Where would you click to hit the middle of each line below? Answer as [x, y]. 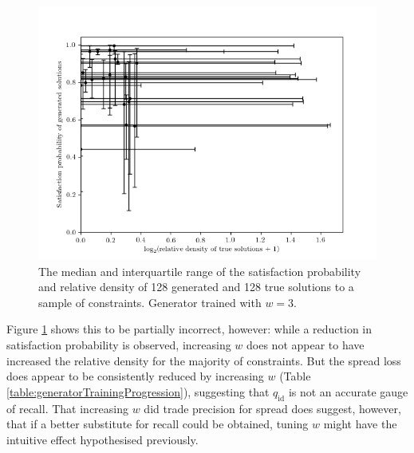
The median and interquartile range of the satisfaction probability [200, 271]
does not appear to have [306, 344]
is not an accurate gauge [348, 391]
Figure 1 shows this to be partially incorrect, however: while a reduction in [189, 329]
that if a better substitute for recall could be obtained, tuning [158, 424]
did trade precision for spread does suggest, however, [272, 408]
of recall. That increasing [67, 408]
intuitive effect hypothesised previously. [103, 439]
